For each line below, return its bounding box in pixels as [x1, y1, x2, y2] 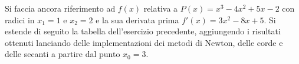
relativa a [143, 2, 178, 14]
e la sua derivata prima [96, 13, 179, 26]
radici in [5, 13, 35, 26]
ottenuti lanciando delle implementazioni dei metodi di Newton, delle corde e [5, 36, 283, 48]
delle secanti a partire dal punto [5, 48, 120, 60]
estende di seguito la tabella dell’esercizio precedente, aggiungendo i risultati [5, 25, 281, 37]
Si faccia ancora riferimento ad [5, 2, 116, 14]
